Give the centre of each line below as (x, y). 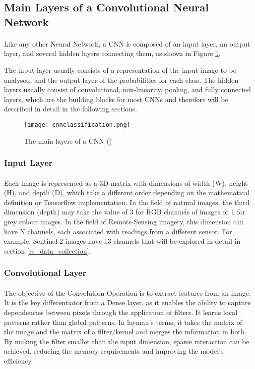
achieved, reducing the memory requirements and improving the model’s (114, 351)
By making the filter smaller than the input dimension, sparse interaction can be (127, 341)
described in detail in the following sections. (71, 109)
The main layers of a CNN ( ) (68, 140)
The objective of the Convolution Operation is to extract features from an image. (127, 292)
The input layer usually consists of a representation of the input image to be (120, 70)
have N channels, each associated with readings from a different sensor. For (118, 231)
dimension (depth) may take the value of (66, 212)
